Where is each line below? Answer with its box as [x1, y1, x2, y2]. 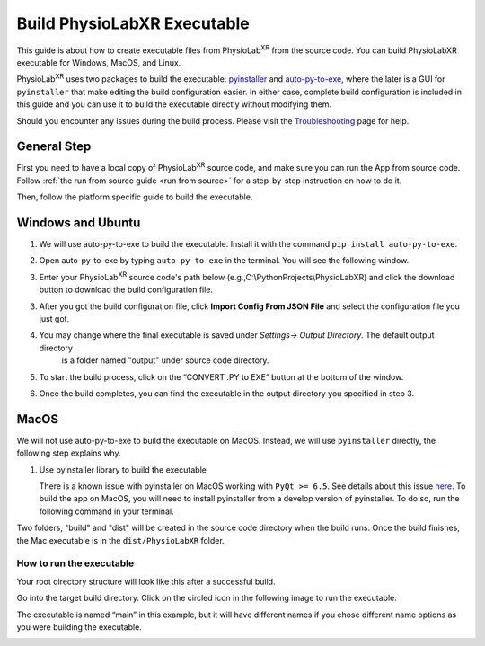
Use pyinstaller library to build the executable [39, 464, 207, 475]
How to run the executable [16, 557, 135, 570]
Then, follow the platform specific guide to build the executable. [16, 191, 253, 202]
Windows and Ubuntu [16, 216, 141, 230]
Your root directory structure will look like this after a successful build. [16, 576, 276, 587]
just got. [39, 314, 70, 324]
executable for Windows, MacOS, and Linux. [16, 57, 181, 67]
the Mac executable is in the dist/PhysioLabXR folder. [16, 535, 225, 545]
